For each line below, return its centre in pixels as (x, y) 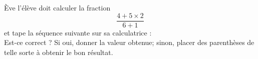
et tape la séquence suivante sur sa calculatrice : (78, 32)
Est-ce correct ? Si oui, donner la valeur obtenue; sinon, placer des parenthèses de (129, 42)
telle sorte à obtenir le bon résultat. (59, 52)
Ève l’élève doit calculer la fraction (57, 7)
